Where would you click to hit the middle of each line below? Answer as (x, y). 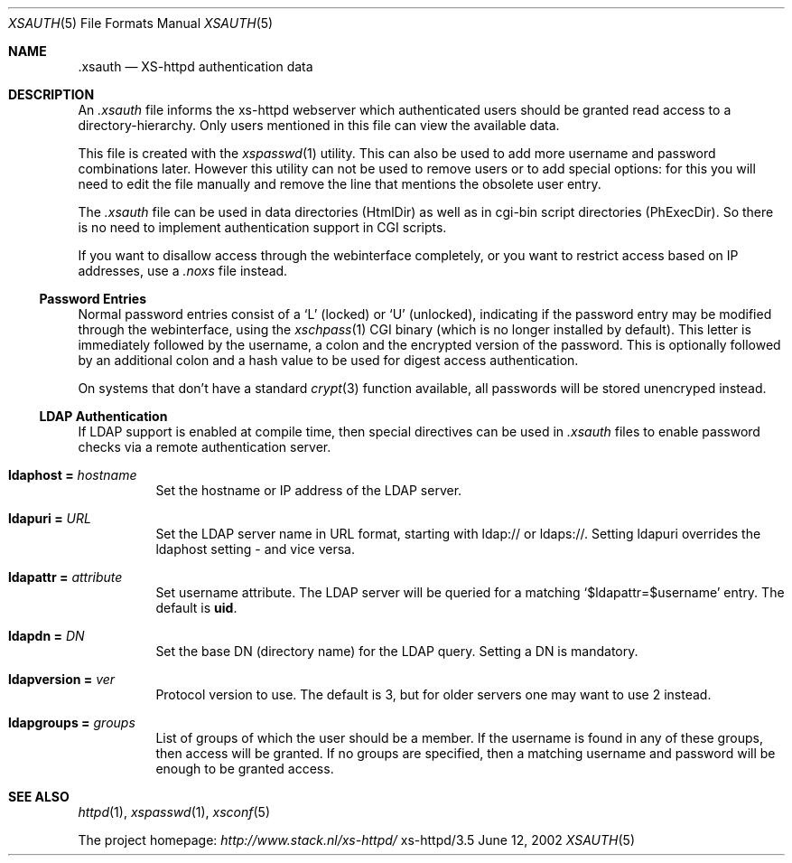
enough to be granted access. (245, 769)
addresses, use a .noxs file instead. (183, 271)
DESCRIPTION (51, 94)
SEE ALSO (39, 797)
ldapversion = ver (62, 679)
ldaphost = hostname (73, 475)
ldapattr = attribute (65, 577)
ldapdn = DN (47, 636)
